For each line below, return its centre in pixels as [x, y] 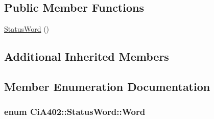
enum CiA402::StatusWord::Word [75, 112]
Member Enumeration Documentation [107, 86]
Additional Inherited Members [87, 56]
